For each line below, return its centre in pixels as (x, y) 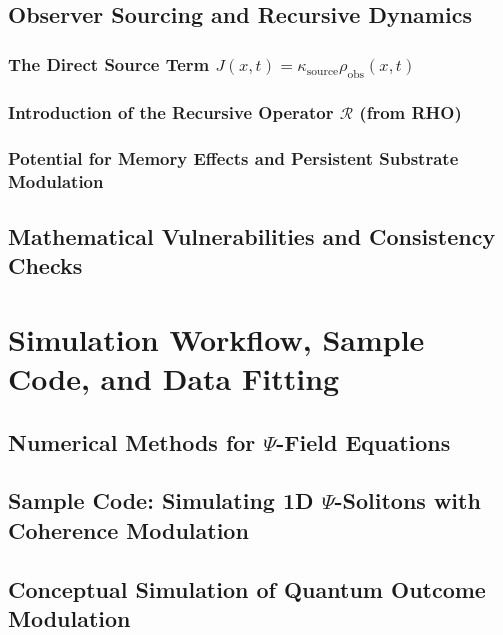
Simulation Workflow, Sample (216, 338)
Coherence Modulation (128, 529)
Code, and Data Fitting (174, 378)
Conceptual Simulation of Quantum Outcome (247, 588)
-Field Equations (363, 441)
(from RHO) (410, 111)
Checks (45, 265)
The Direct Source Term (109, 63)
